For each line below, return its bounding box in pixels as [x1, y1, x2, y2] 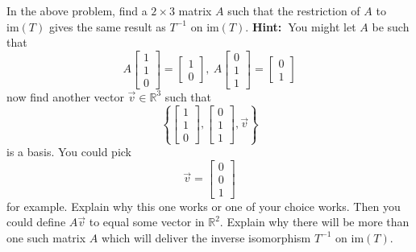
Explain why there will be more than [227, 213, 410, 230]
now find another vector [6, 88, 124, 105]
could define [6, 213, 66, 230]
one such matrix [6, 229, 86, 246]
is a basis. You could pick [6, 143, 132, 160]
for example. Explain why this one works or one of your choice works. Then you [6, 197, 401, 214]
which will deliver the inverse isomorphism [101, 229, 311, 246]
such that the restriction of [227, 2, 360, 19]
